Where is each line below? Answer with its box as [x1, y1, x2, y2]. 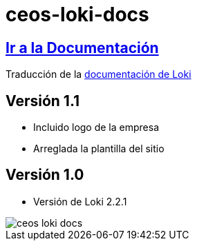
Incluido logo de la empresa [33, 121, 160, 134]
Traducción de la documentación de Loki [6, 68, 191, 81]
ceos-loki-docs [6, 3, 149, 26]
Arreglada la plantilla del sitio [33, 143, 165, 155]
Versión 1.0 [6, 166, 84, 184]
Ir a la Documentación [6, 39, 159, 57]
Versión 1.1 [6, 92, 80, 110]
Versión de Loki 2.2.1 [33, 195, 127, 207]
